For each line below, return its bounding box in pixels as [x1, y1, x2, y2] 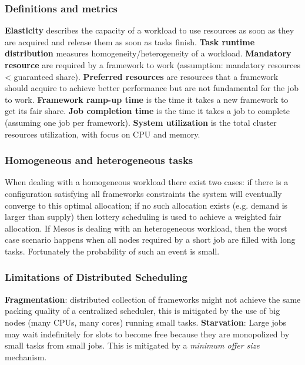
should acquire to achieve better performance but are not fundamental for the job [5, 82, 299, 94]
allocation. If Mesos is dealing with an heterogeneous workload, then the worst [5, 222, 287, 234]
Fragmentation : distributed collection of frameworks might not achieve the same [5, 293, 301, 305]
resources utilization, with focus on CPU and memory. [5, 128, 200, 140]
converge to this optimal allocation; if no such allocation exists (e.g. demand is [5, 199, 288, 211]
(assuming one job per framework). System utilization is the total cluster [5, 116, 277, 128]
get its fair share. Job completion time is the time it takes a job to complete [5, 105, 290, 117]
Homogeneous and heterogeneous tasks [5, 153, 193, 168]
